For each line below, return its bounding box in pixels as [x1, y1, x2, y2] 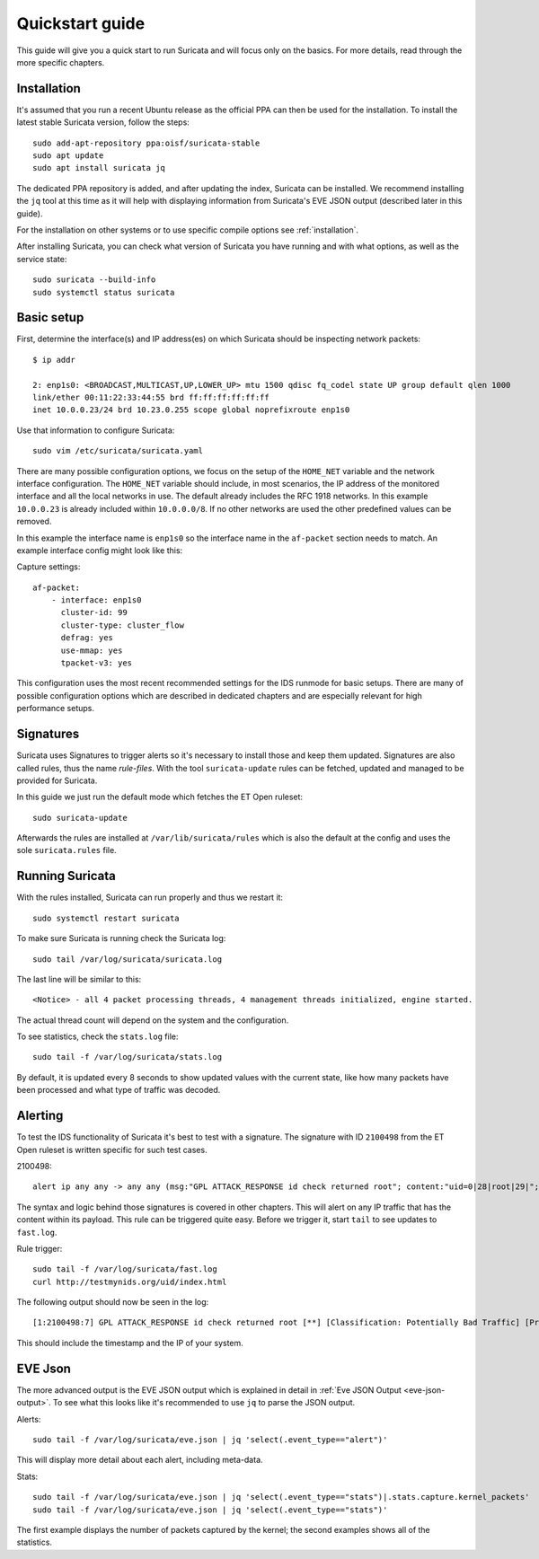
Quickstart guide [16, 13, 146, 33]
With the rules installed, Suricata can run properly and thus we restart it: [16, 892, 283, 903]
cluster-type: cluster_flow [60, 620, 184, 630]
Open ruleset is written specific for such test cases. [16, 1144, 208, 1155]
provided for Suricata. [16, 775, 98, 786]
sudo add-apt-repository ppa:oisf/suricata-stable [32, 137, 261, 148]
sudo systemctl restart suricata [32, 912, 180, 923]
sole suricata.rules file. [16, 845, 117, 856]
